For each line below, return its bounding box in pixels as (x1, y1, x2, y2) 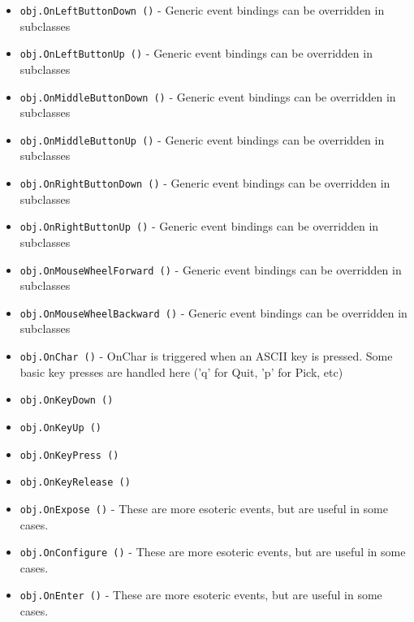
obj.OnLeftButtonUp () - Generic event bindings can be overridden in (19, 45, 373, 62)
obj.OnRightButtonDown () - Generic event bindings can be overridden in (19, 175, 390, 191)
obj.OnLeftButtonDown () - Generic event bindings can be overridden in (19, 2, 385, 18)
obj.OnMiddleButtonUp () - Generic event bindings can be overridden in (19, 131, 385, 148)
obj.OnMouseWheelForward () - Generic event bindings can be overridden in (19, 261, 402, 278)
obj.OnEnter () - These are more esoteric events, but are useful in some (19, 586, 382, 603)
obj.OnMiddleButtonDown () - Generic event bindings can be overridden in (19, 88, 396, 105)
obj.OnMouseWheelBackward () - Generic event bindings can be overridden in (19, 304, 408, 321)
